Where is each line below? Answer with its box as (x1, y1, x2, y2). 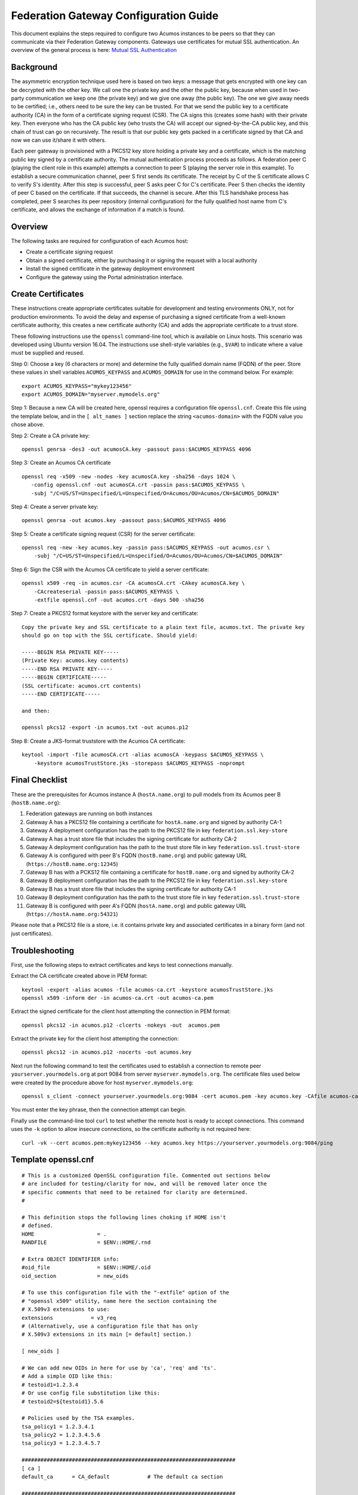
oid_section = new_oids (21, 1273, 129, 1279)
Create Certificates (11, 289, 84, 299)
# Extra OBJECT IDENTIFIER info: (21, 1256, 119, 1262)
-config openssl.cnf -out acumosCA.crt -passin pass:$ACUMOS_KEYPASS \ (30, 481, 245, 489)
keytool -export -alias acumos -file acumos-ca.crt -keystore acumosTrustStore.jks (21, 986, 274, 993)
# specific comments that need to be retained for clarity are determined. (21, 1189, 248, 1195)
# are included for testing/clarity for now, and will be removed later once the (21, 1180, 267, 1187)
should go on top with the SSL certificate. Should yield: (21, 632, 198, 639)
